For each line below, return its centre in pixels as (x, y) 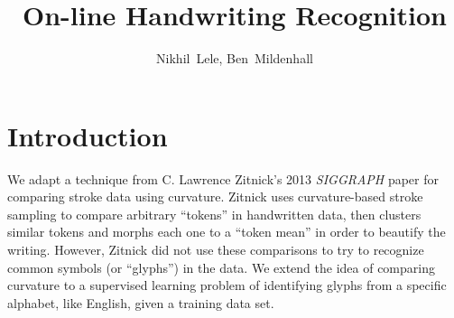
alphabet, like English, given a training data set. (141, 302)
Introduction (88, 135)
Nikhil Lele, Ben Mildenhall (235, 58)
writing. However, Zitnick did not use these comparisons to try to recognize (216, 250)
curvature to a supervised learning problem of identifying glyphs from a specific (227, 285)
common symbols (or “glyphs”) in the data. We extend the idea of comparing (221, 267)
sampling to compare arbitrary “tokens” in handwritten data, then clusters (214, 214)
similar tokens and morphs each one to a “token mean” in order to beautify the (227, 232)
